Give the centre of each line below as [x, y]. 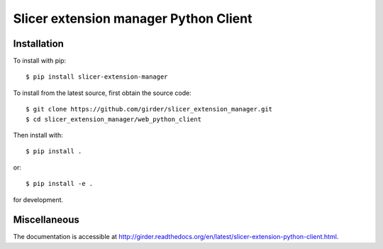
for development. [38, 199]
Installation [38, 44]
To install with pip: [40, 61]
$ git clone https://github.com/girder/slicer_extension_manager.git [149, 109]
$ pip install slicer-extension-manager [97, 77]
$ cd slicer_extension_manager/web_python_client [114, 119]
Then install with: [38, 135]
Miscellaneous [46, 220]
